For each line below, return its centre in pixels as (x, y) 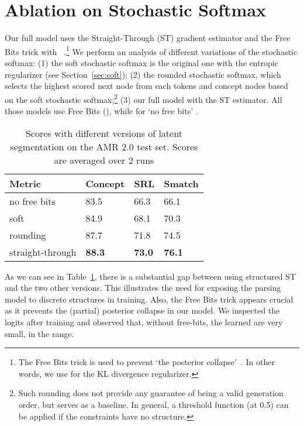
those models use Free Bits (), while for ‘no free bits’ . (101, 111)
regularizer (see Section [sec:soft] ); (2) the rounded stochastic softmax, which (143, 74)
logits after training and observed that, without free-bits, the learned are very (144, 322)
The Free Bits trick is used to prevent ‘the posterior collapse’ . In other (146, 362)
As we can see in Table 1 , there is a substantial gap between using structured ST (151, 276)
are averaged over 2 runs (104, 160)
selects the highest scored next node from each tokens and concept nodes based (146, 86)
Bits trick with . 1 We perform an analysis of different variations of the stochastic (151, 50)
